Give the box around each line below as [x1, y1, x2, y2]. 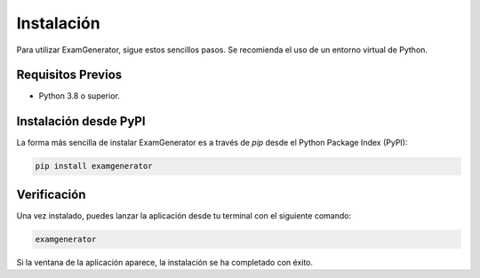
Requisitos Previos [16, 68, 123, 83]
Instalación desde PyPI [16, 114, 146, 129]
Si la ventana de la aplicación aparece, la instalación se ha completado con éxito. [16, 257, 314, 267]
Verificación [16, 187, 86, 202]
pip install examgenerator [35, 161, 153, 171]
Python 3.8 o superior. [38, 91, 120, 101]
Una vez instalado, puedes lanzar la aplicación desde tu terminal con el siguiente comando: [16, 210, 351, 221]
